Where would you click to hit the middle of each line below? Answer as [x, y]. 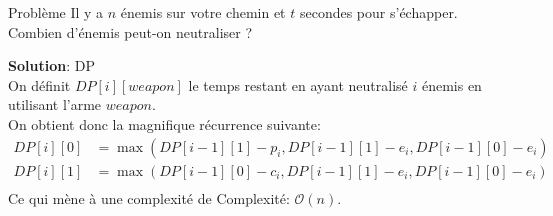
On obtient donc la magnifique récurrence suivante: [164, 123]
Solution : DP [51, 65]
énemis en [451, 84]
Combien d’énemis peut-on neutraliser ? [130, 31]
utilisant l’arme [55, 104]
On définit [39, 84]
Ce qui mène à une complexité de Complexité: [149, 197]
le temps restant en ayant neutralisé [298, 84]
